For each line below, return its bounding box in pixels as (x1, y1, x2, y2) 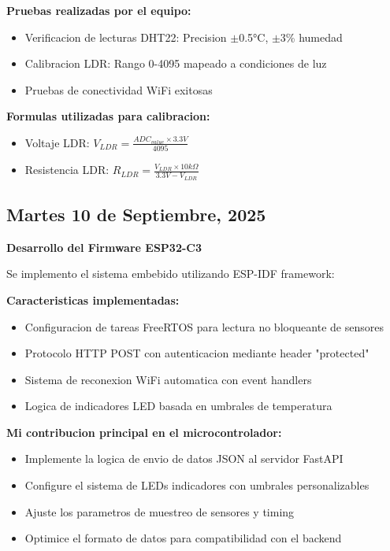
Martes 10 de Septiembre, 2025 (6, 202, 266, 226)
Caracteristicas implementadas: (6, 291, 180, 308)
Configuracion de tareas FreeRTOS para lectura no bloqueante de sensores (24, 318, 384, 335)
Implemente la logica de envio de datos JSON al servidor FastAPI (24, 450, 344, 467)
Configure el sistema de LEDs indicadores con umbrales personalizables (24, 477, 370, 494)
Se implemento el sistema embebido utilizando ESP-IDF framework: (6, 265, 335, 282)
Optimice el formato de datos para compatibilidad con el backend (24, 530, 342, 546)
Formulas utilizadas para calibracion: (6, 108, 210, 124)
